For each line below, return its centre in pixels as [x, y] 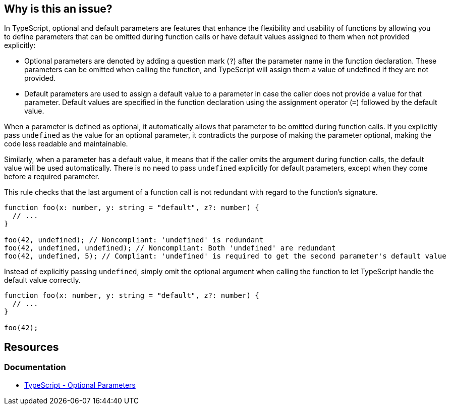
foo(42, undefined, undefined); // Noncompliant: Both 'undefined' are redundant [170, 248]
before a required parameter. [52, 177]
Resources [32, 347]
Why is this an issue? [58, 9]
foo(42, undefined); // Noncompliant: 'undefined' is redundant [134, 240]
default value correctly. [42, 280]
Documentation [35, 367]
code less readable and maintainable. [66, 144]
